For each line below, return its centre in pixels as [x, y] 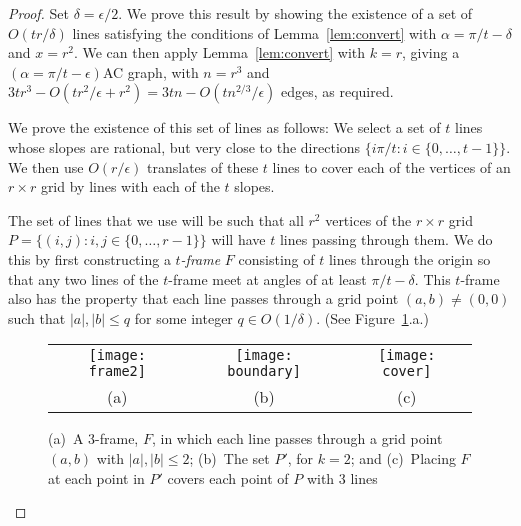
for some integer [183, 317]
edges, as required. [337, 91]
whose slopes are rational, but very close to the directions [184, 146]
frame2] [117, 371]
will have [238, 239]
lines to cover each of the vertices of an [391, 166]
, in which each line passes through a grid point [297, 438]
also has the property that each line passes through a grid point [203, 298]
